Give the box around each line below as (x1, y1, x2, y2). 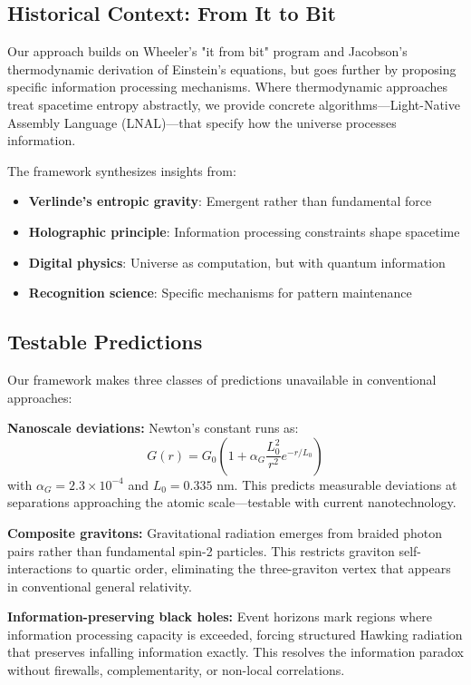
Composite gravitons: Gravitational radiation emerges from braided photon (7, 523, 443, 542)
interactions (7, 559, 72, 578)
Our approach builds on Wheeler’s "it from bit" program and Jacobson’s (7, 42, 408, 61)
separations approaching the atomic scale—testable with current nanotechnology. (7, 493, 457, 512)
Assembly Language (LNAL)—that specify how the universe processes (7, 113, 397, 132)
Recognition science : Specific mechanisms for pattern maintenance (28, 283, 412, 302)
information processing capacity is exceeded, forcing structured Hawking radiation (7, 624, 463, 643)
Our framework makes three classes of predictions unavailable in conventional (7, 369, 437, 388)
